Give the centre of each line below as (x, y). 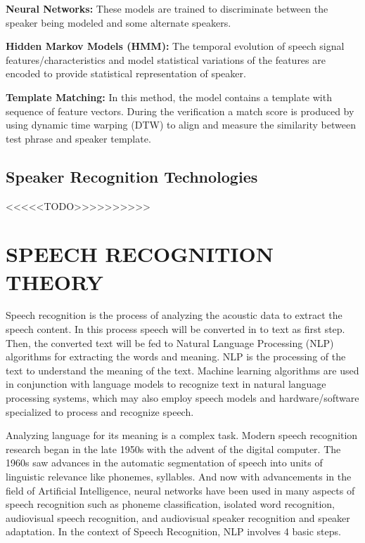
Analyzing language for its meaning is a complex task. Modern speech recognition (182, 435)
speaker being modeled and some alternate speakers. (119, 22)
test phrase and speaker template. (78, 138)
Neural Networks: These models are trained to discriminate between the (167, 8)
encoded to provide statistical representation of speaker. (126, 73)
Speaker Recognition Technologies (132, 176)
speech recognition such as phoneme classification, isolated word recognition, (171, 504)
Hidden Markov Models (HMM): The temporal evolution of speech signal (175, 46)
